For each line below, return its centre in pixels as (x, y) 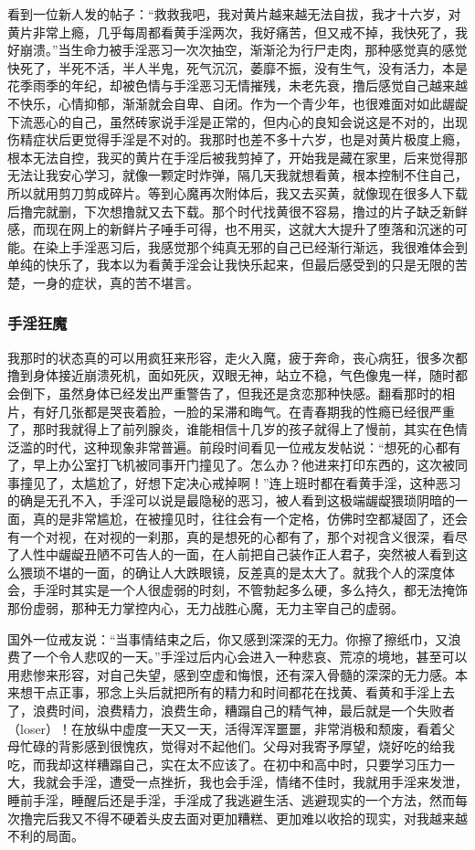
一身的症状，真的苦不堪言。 (116, 282)
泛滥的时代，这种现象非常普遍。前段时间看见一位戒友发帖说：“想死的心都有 (234, 446)
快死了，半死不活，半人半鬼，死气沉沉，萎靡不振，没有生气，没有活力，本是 (237, 67)
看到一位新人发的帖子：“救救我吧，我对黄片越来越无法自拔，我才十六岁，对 (234, 14)
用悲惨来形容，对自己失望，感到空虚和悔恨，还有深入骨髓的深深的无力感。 (231, 674)
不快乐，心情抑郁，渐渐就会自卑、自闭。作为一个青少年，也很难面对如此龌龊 (237, 103)
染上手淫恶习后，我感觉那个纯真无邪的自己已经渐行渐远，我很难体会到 (256, 246)
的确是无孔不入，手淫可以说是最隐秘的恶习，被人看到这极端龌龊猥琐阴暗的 (231, 500)
